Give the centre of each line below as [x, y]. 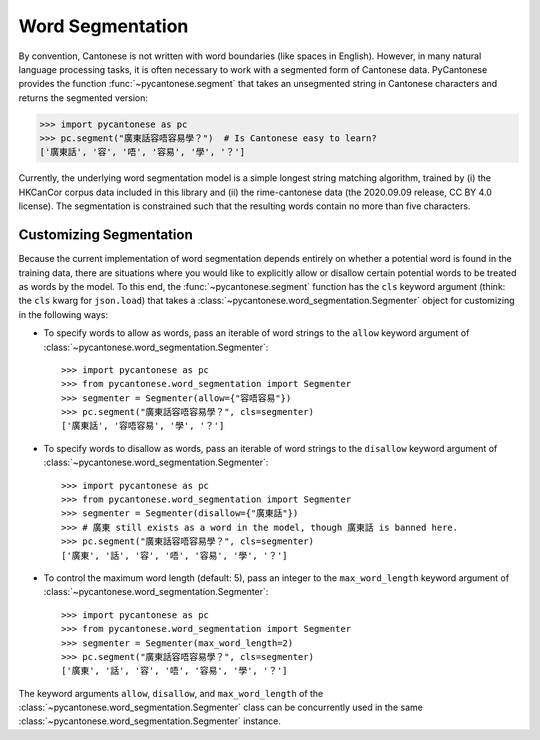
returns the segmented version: [83, 97]
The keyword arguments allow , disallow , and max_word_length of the [171, 693]
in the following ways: [63, 314]
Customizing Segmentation [106, 235]
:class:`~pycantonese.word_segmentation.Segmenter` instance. [150, 721]
